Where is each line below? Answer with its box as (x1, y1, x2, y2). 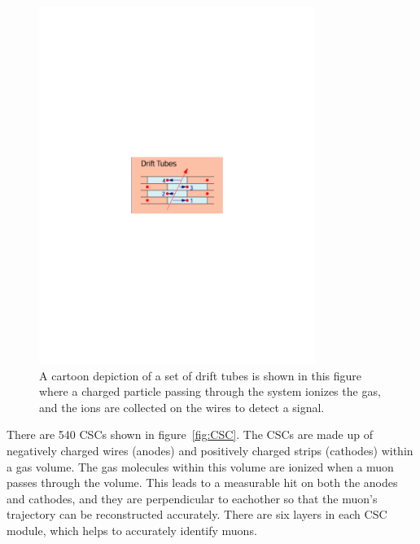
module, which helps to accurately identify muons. (7, 522, 257, 539)
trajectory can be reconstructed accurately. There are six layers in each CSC (7, 506, 387, 523)
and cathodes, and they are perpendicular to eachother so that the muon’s (7, 489, 378, 507)
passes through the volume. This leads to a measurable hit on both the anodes (7, 474, 398, 491)
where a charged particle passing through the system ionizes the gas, (39, 383, 381, 400)
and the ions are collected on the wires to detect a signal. (39, 398, 325, 415)
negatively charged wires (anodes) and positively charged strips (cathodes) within (7, 442, 413, 459)
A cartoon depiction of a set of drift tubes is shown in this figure (39, 366, 362, 384)
